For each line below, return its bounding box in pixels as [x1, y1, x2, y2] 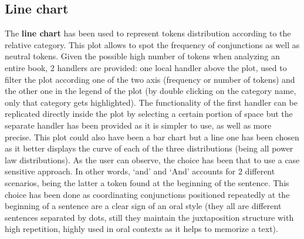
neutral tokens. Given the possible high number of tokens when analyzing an [5, 50, 280, 62]
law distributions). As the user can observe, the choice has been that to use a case [5, 153, 300, 166]
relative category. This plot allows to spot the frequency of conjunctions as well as [5, 38, 300, 51]
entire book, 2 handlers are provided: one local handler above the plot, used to [5, 61, 287, 73]
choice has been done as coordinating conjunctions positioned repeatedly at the [5, 188, 290, 200]
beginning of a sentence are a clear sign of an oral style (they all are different [5, 200, 282, 212]
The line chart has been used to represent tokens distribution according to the [5, 27, 291, 39]
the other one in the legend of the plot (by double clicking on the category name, [5, 85, 296, 97]
